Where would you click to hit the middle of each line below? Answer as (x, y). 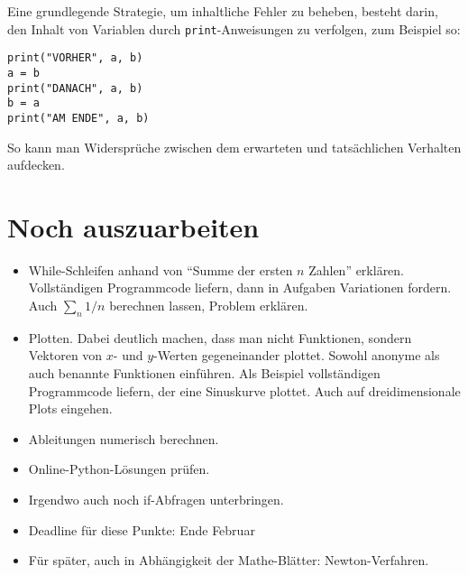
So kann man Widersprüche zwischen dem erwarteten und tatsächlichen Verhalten (234, 147)
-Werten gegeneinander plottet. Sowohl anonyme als (297, 355)
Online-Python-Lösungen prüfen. (119, 469)
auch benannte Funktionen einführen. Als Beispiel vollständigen (204, 373)
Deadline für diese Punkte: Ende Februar (142, 529)
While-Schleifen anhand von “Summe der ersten (161, 269)
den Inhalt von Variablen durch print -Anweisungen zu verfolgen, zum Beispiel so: (234, 28)
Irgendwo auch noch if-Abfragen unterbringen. (156, 499)
